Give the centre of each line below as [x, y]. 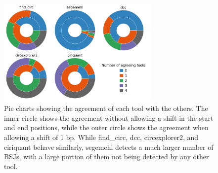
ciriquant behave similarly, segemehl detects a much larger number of [109, 147]
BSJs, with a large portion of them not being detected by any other [107, 156]
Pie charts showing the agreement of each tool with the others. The [106, 108]
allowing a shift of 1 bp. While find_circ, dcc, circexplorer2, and [101, 137]
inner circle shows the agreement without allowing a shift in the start [109, 118]
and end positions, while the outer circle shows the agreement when [106, 127]
